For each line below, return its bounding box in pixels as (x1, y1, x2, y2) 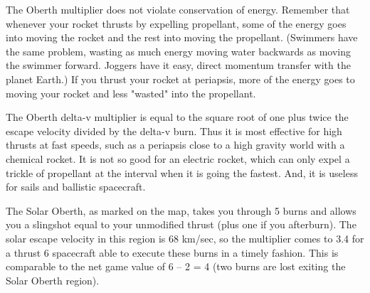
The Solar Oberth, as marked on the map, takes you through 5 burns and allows (6, 203, 356, 218)
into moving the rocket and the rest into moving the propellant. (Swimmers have (6, 30, 358, 45)
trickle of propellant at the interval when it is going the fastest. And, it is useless (6, 165, 358, 180)
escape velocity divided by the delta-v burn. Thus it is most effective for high (6, 123, 342, 138)
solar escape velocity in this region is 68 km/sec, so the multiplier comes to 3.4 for (6, 230, 364, 245)
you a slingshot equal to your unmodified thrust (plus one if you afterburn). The (6, 217, 356, 232)
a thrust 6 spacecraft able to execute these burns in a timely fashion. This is (6, 245, 339, 260)
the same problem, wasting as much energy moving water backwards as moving (6, 43, 351, 58)
